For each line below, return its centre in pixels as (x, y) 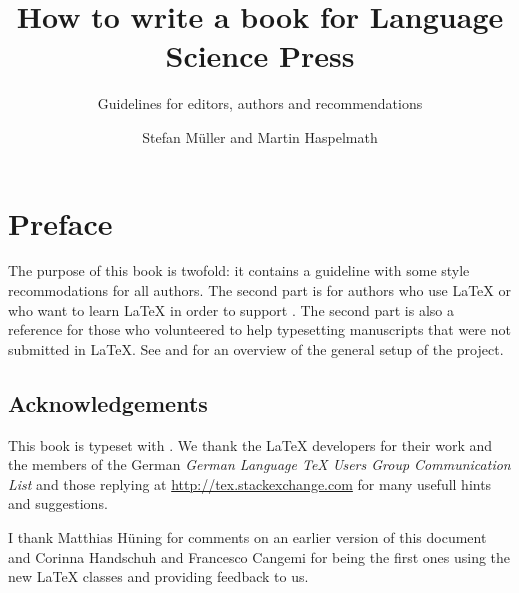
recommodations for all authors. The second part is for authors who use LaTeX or (259, 290)
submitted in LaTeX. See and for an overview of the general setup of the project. (256, 348)
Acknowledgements (108, 402)
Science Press (260, 55)
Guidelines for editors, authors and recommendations (260, 103)
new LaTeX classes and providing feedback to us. (158, 576)
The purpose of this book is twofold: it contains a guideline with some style (239, 270)
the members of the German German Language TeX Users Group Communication (259, 464)
